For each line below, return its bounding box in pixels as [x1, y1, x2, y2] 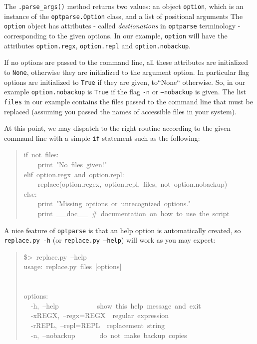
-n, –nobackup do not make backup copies [30, 330, 187, 340]
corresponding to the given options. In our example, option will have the [4, 30, 228, 40]
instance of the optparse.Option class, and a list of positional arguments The [4, 10, 243, 21]
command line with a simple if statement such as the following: [4, 132, 200, 143]
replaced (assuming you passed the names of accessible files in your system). [4, 106, 237, 116]
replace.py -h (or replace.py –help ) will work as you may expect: [4, 235, 216, 245]
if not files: [23, 149, 59, 160]
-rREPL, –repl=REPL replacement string [30, 320, 165, 330]
